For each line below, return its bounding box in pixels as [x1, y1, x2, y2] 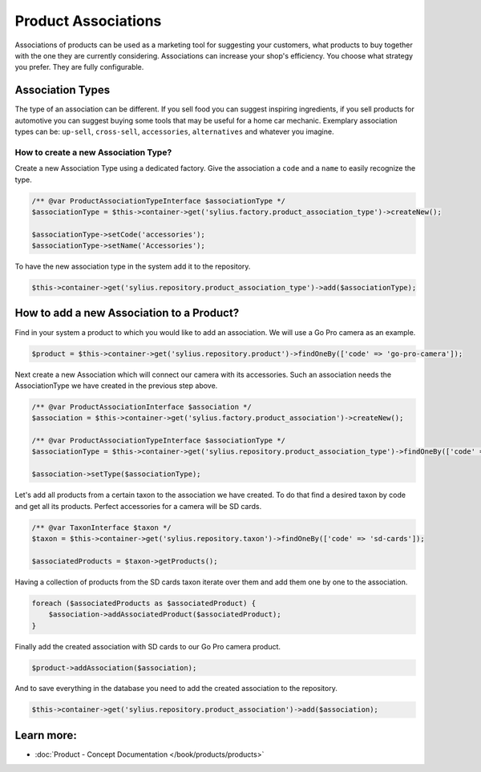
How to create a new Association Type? [14, 147, 172, 158]
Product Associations [14, 12, 162, 30]
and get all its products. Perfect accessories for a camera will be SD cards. [14, 501, 262, 511]
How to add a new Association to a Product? [14, 306, 240, 320]
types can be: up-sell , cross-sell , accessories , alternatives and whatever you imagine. [14, 127, 334, 136]
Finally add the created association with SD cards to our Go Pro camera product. [14, 641, 281, 651]
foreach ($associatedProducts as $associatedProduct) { [31, 598, 257, 608]
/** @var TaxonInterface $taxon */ [31, 523, 172, 532]
